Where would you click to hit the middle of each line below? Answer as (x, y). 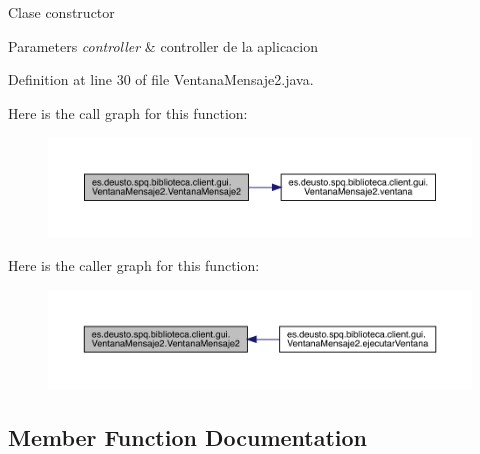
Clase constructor (61, 12)
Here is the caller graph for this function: (134, 265)
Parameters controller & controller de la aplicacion (163, 45)
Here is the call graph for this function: (128, 112)
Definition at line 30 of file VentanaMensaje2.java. (161, 79)
